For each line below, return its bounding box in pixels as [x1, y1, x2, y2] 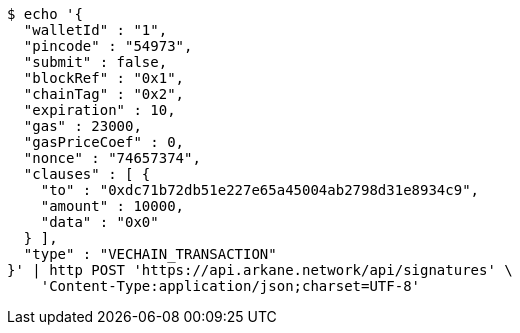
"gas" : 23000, [23, 118, 142, 134]
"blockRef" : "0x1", [23, 70, 185, 86]
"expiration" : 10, [23, 102, 176, 118]
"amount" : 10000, [40, 198, 185, 214]
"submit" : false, [23, 54, 168, 70]
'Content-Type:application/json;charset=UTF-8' [40, 278, 421, 294]
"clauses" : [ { [23, 166, 151, 182]
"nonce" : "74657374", [23, 150, 201, 166]
